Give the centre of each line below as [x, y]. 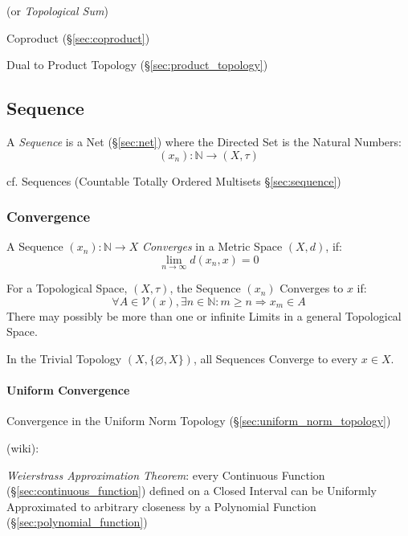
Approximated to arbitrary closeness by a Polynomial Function [161, 506]
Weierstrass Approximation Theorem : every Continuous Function [166, 475]
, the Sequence [205, 288]
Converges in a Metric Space [212, 246]
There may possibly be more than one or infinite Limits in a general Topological [204, 315]
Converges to [312, 288]
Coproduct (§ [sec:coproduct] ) [78, 37]
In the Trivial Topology [64, 358]
